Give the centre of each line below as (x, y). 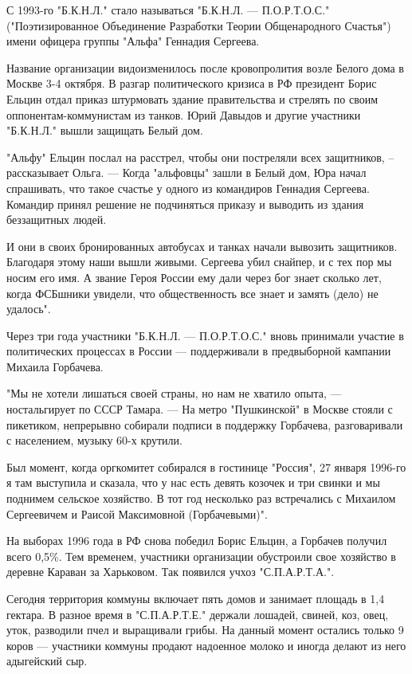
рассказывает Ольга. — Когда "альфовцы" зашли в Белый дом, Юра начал (186, 172)
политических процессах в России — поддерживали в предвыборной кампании (199, 351)
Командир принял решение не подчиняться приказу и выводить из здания (185, 204)
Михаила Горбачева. (55, 366)
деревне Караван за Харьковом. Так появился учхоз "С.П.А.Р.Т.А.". (171, 572)
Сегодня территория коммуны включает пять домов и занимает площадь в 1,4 (196, 598)
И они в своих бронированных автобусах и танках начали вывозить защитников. (202, 246)
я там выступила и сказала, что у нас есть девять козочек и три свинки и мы (193, 482)
